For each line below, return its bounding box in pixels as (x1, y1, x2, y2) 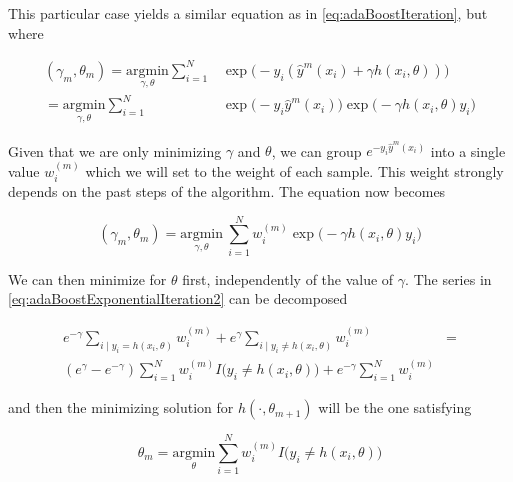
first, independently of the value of (182, 268, 394, 289)
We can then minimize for (8, 268, 167, 289)
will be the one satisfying (318, 397, 472, 418)
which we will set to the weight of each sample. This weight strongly (85, 160, 504, 181)
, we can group (271, 140, 362, 161)
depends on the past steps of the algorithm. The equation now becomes (8, 181, 446, 202)
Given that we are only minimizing (8, 140, 222, 161)
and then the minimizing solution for (8, 397, 234, 418)
